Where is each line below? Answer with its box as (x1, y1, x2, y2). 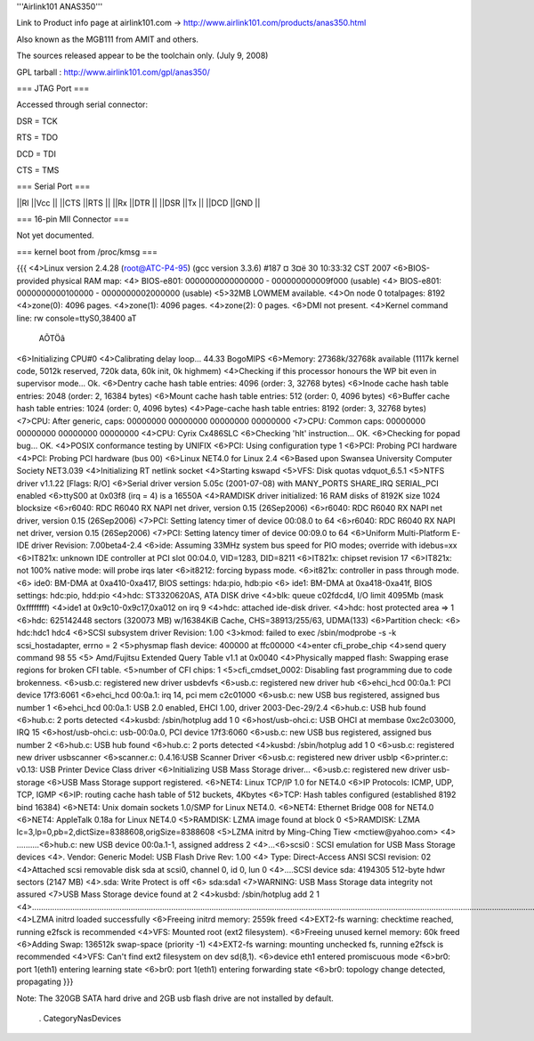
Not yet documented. (16, 230, 94, 240)
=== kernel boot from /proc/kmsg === (16, 246, 158, 257)
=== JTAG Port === (16, 83, 90, 94)
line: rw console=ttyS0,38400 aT (16, 313, 137, 323)
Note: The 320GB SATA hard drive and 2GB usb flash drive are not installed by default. (16, 993, 334, 1004)
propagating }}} (16, 976, 74, 988)
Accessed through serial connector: (16, 99, 149, 110)
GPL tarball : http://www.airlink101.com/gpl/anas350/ (16, 67, 211, 77)
